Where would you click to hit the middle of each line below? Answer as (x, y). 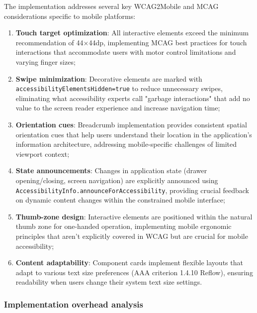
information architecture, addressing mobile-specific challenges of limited (126, 144)
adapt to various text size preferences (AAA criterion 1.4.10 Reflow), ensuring (134, 272)
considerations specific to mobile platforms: (70, 16)
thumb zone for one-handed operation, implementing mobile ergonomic (124, 226)
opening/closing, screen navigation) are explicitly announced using (117, 180)
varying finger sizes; (45, 61)
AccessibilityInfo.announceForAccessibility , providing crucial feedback (132, 190)
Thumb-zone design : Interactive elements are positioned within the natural (134, 216)
